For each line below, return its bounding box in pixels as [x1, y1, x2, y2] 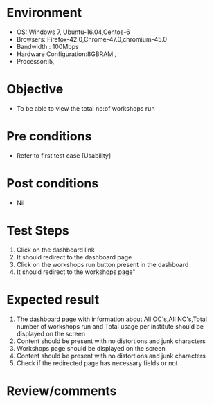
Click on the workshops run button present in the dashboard [16, 260, 189, 268]
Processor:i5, [16, 57, 55, 65]
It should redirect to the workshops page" [16, 268, 136, 276]
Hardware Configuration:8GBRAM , [16, 50, 117, 58]
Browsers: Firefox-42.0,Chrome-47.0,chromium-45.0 [16, 35, 168, 43]
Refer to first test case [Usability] [16, 151, 112, 160]
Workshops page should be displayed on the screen [16, 344, 166, 352]
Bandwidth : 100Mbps [16, 42, 79, 50]
